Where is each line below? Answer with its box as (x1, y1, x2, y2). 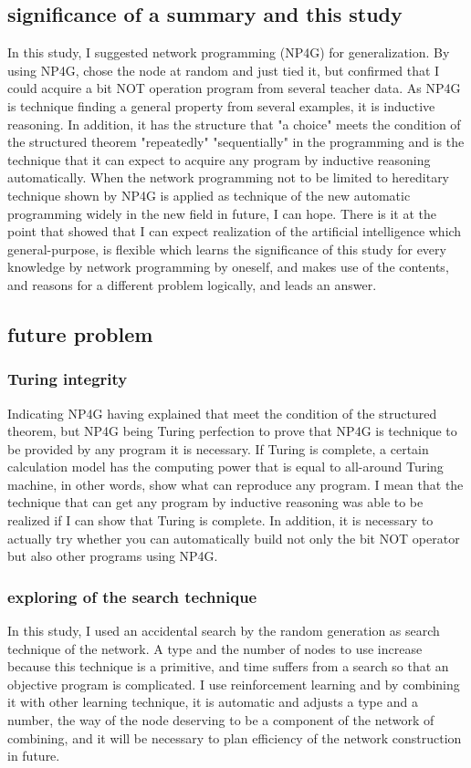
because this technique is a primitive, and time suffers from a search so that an (7, 657, 449, 676)
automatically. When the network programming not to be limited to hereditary (7, 168, 450, 187)
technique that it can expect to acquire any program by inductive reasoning (7, 150, 431, 169)
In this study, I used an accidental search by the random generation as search (7, 621, 440, 640)
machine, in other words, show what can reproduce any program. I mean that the (7, 474, 464, 493)
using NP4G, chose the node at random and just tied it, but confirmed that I (7, 60, 440, 79)
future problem (7, 319, 153, 348)
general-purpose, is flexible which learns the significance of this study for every (7, 239, 446, 258)
